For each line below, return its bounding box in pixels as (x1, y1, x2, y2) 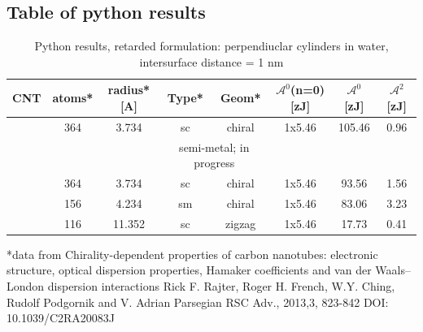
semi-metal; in (179, 138, 250, 155)
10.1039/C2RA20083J (7, 309, 115, 326)
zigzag (225, 214, 256, 231)
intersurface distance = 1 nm (139, 53, 284, 70)
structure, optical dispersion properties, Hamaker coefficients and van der (7, 261, 372, 278)
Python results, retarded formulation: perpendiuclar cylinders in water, (34, 37, 389, 54)
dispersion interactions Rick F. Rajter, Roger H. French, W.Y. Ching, (47, 278, 395, 295)
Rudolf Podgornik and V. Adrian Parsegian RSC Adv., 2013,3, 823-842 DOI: (7, 293, 389, 310)
